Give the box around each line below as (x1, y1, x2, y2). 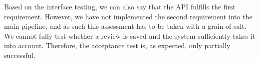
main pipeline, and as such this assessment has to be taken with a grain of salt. (4, 21, 247, 31)
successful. (4, 50, 35, 60)
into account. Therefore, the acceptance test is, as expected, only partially (4, 40, 231, 51)
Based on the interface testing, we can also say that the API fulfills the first (4, 1, 236, 11)
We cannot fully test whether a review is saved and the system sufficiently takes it (4, 30, 256, 41)
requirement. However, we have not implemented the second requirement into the (4, 11, 253, 21)
